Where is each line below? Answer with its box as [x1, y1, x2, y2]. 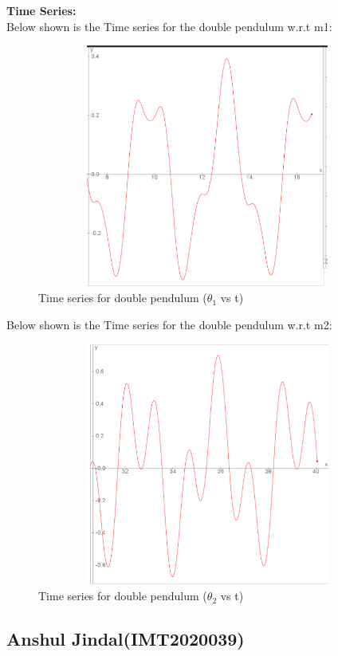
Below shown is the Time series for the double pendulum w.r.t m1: [6, 18, 332, 34]
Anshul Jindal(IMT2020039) [6, 627, 245, 651]
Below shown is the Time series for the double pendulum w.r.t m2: [6, 316, 332, 332]
